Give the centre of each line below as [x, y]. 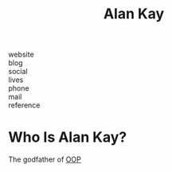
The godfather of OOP [45, 159]
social [18, 72]
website [21, 55]
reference [24, 105]
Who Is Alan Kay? [68, 137]
